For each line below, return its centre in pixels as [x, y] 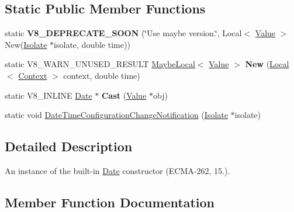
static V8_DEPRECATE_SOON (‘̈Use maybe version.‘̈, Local [123, 33]
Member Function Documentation [110, 202]
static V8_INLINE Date [49, 95]
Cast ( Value [124, 95]
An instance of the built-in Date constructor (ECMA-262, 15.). [117, 170]
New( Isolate [26, 44]
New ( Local [267, 64]
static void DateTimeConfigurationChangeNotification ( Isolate [116, 115]
